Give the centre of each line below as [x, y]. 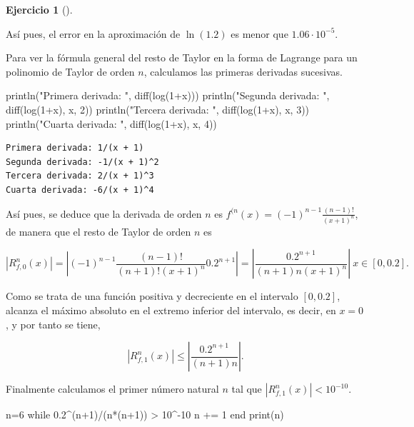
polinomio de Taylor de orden [70, 71]
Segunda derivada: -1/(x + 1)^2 [82, 162]
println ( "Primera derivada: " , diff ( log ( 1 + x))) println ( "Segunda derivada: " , [168, 95]
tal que [247, 389]
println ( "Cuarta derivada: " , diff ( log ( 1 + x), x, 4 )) [111, 123]
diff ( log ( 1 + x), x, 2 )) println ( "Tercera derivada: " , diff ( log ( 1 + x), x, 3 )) [158, 109]
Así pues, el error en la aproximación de [93, 33]
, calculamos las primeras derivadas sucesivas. [243, 71]
